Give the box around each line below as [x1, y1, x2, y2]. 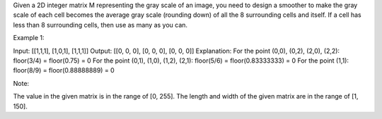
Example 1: [13, 34, 45, 42]
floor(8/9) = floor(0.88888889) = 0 [13, 66, 115, 75]
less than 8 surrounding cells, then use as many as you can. [13, 20, 187, 29]
